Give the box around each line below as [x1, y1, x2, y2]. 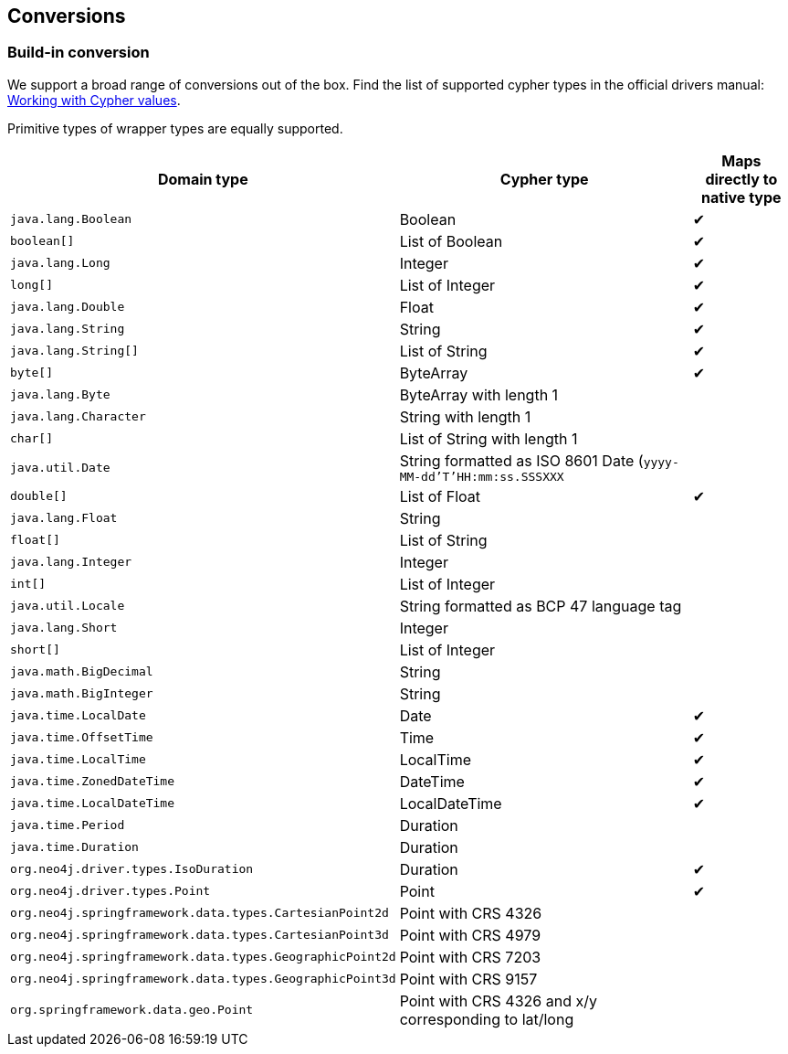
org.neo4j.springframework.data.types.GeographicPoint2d [10, 950, 396, 964]
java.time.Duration [10, 840, 139, 855]
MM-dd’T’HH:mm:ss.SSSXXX [399, 469, 564, 484]
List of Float [399, 486, 481, 506]
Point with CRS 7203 [399, 947, 541, 966]
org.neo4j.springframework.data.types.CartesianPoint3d [10, 928, 389, 942]
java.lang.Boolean [10, 212, 132, 227]
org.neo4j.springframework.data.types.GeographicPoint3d [10, 972, 396, 986]
